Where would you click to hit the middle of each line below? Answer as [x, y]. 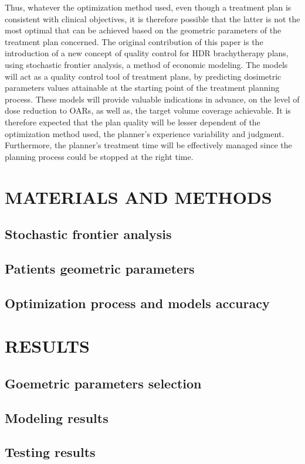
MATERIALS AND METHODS [138, 197]
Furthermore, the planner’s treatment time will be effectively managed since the [148, 145]
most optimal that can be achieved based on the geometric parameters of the [143, 30]
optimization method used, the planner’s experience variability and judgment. [145, 133]
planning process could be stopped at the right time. [99, 156]
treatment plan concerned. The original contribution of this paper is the [134, 41]
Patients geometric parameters [100, 268]
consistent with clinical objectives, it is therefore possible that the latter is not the [152, 18]
